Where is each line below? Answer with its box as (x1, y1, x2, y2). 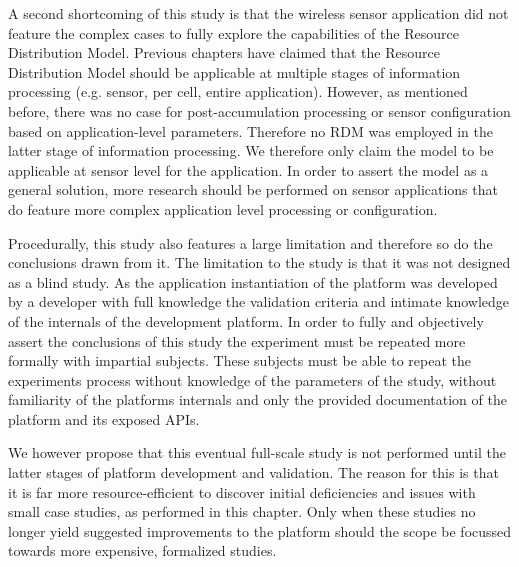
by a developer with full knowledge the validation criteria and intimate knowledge (8, 291, 510, 312)
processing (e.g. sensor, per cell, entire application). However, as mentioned (8, 81, 468, 102)
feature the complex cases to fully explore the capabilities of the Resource (8, 22, 459, 43)
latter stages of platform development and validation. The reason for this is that (8, 462, 499, 483)
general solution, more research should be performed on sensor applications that (8, 179, 498, 200)
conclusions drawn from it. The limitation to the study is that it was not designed (8, 252, 511, 273)
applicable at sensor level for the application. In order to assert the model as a (8, 159, 489, 180)
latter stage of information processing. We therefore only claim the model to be (8, 140, 494, 161)
